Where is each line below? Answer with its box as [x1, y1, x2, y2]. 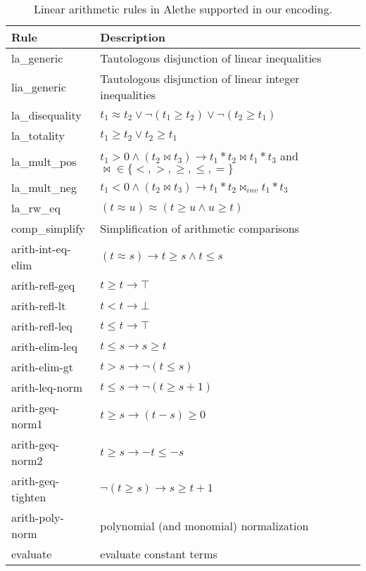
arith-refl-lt [11, 297, 66, 314]
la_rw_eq [11, 200, 61, 216]
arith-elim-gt [11, 359, 74, 375]
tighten [11, 489, 46, 505]
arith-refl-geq [11, 277, 75, 293]
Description [100, 29, 165, 45]
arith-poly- [11, 509, 64, 525]
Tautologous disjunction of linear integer [100, 70, 300, 86]
